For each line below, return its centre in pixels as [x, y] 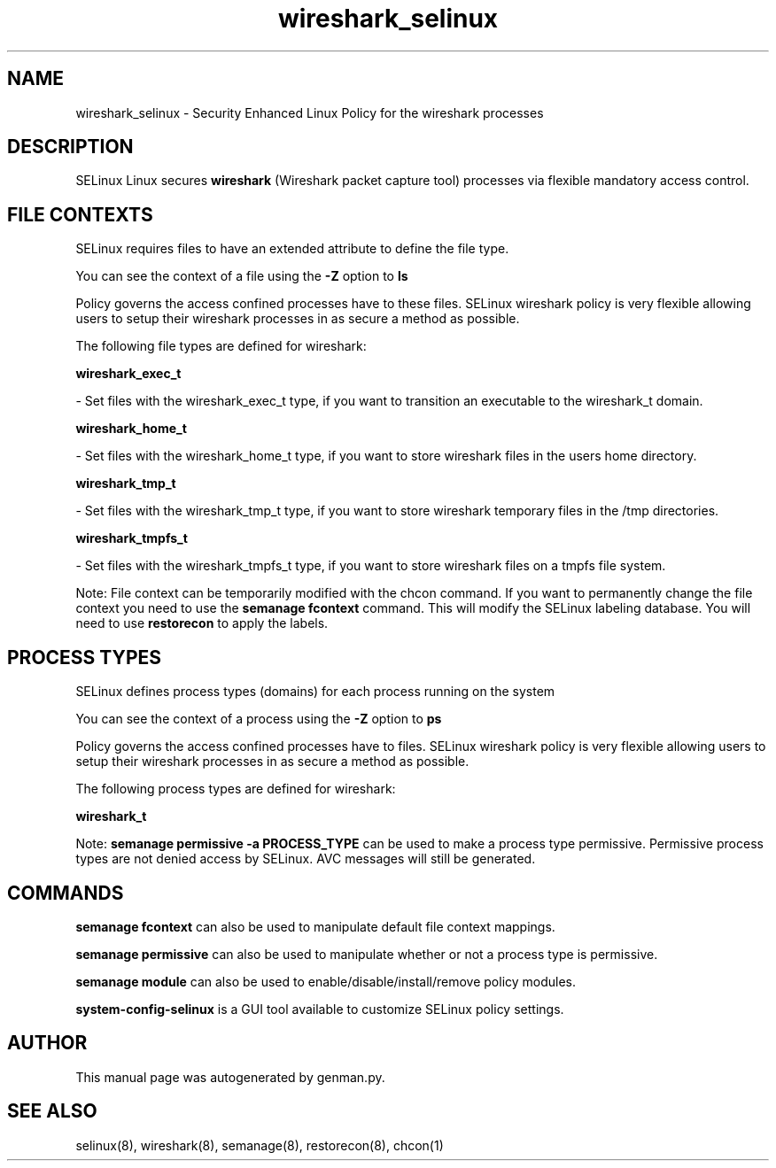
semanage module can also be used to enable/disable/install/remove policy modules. [326, 981]
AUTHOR [47, 1043]
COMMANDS [66, 893]
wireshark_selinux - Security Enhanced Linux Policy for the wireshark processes [310, 112]
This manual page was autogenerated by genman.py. [230, 1077]
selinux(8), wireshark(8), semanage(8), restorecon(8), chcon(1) [260, 1145]
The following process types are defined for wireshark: [236, 789]
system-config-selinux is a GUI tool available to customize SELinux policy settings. [320, 1009]
